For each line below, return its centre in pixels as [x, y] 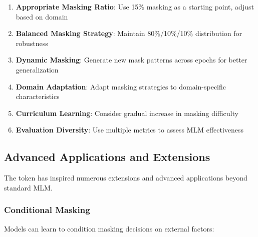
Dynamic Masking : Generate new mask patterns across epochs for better [132, 60]
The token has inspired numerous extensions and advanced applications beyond [126, 178]
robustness [32, 43]
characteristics [38, 96]
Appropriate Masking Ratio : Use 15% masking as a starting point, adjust [135, 6]
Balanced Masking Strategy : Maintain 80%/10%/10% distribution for [129, 33]
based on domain [42, 16]
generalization [37, 69]
